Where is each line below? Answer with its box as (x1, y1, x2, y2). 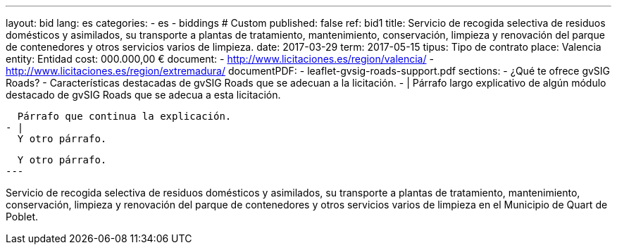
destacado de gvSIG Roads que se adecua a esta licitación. (6, 89, 281, 101)
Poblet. (6, 211, 38, 223)
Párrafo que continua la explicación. (17, 111, 232, 122)
